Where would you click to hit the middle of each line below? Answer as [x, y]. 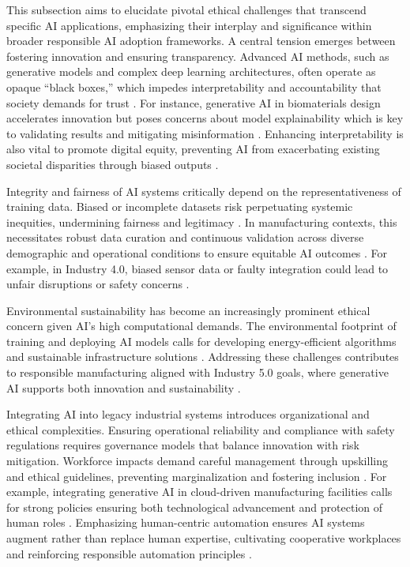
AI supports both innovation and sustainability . [124, 387]
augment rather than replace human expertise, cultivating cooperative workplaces [204, 538]
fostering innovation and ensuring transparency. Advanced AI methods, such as [198, 56]
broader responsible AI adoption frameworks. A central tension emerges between [201, 41]
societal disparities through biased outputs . [113, 164]
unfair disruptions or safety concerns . [98, 284]
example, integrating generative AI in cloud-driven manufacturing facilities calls [199, 492]
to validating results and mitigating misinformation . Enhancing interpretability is [205, 133]
